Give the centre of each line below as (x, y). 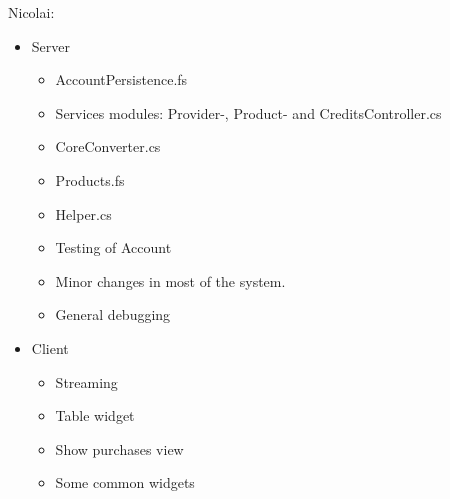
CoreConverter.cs (108, 146)
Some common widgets (125, 482)
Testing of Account (113, 247)
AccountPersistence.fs (121, 79)
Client (50, 347)
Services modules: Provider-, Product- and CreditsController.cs (248, 112)
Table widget (95, 415)
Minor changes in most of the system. (170, 280)
